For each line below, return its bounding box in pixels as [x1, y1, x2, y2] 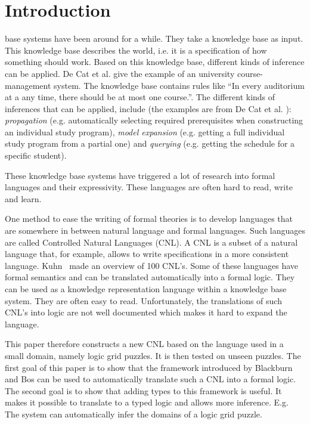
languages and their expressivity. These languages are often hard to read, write [5, 181, 293, 193]
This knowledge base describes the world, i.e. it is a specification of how [5, 44, 267, 56]
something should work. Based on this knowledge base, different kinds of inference [5, 55, 305, 68]
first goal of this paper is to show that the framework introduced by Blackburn [5, 361, 293, 373]
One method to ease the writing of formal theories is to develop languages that [5, 212, 293, 225]
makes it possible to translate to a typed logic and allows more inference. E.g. [5, 396, 289, 408]
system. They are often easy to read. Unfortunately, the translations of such [5, 294, 282, 307]
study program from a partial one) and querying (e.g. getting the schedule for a [5, 137, 295, 150]
